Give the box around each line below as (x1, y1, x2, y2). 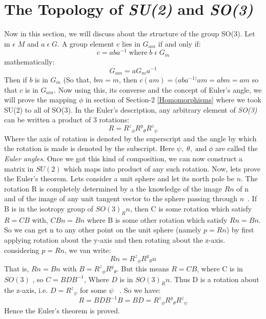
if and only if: (158, 38, 201, 49)
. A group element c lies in (57, 38, 140, 49)
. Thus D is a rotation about (170, 273, 259, 284)
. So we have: (119, 285, 161, 295)
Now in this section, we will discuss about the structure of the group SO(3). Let (4, 28, 255, 39)
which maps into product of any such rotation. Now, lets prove (64, 163, 260, 174)
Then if (4, 74, 27, 84)
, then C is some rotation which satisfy (130, 203, 252, 214)
